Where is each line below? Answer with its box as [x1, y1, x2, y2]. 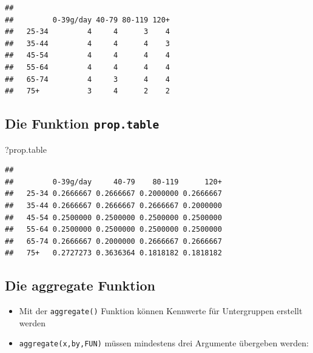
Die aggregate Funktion [5, 276, 155, 295]
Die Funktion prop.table [5, 114, 160, 133]
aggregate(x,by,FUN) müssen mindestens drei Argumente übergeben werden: [19, 337, 309, 349]
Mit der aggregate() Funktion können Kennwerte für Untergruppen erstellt [19, 304, 303, 317]
